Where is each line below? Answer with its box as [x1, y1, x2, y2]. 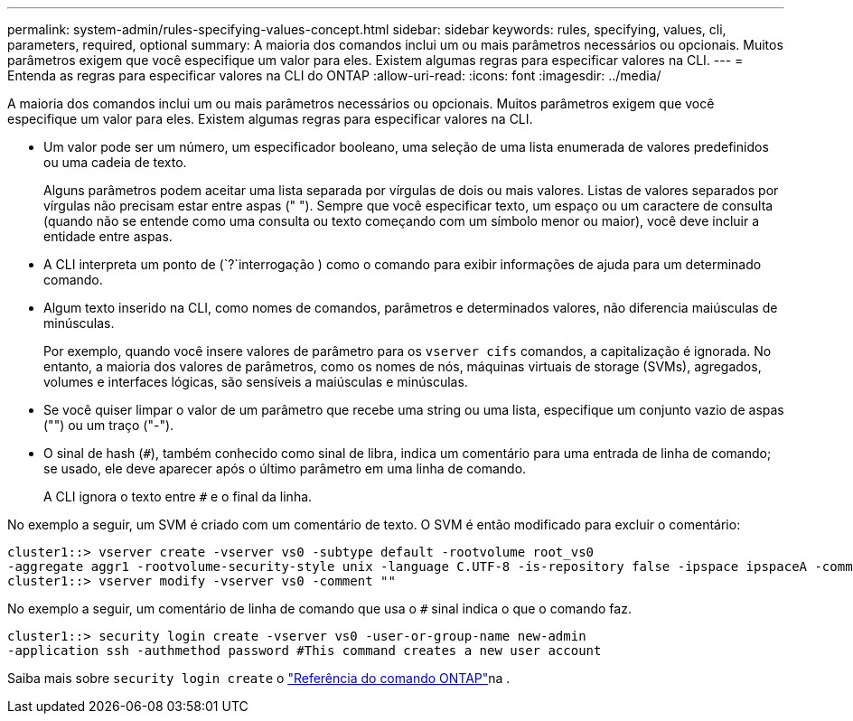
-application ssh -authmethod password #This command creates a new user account [7, 643, 602, 658]
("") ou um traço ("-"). [43, 417, 174, 433]
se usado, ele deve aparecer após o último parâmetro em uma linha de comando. [43, 461, 527, 476]
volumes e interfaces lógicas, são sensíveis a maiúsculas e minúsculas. [43, 374, 468, 389]
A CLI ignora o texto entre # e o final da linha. [43, 489, 313, 504]
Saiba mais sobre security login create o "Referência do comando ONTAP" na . [7, 670, 511, 686]
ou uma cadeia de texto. [43, 154, 187, 170]
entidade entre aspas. [43, 229, 173, 244]
